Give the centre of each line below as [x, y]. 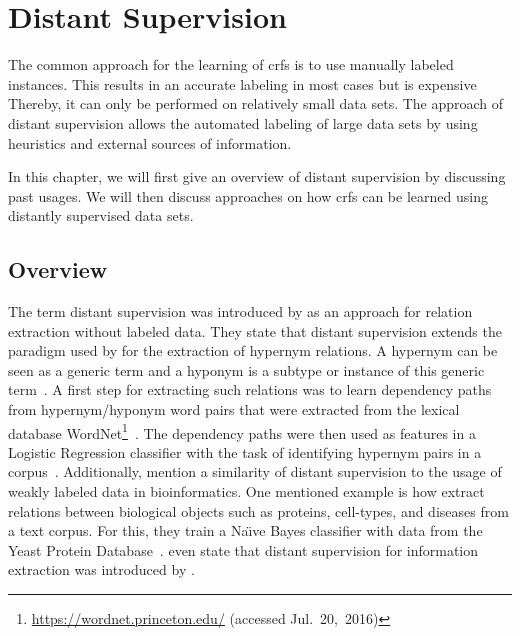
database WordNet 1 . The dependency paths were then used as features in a [242, 431]
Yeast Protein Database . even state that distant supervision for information [243, 549]
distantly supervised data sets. [101, 215]
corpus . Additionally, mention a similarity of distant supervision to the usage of [255, 471]
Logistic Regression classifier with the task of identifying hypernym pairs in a [245, 451]
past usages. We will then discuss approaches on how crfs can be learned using [248, 195]
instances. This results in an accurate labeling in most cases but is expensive [242, 83]
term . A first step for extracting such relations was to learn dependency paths [250, 389]
